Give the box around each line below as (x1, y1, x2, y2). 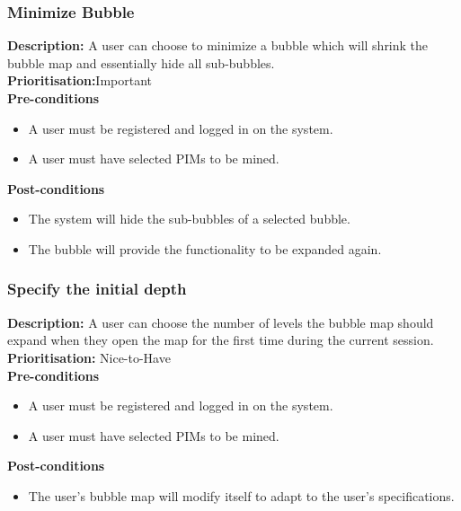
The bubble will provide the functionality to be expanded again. (28, 239, 382, 258)
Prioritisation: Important (7, 71, 153, 90)
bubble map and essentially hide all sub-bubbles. (7, 53, 275, 72)
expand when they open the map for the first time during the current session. (7, 330, 434, 349)
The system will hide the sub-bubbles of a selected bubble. (28, 209, 350, 228)
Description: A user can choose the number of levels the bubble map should (7, 313, 434, 331)
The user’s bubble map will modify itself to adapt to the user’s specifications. (28, 486, 455, 505)
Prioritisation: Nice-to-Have (7, 348, 171, 366)
